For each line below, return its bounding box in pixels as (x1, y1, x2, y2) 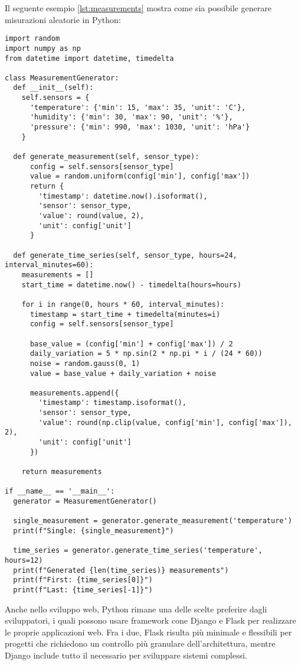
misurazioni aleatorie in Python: (5, 13, 121, 25)
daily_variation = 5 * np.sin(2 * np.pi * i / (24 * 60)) (30, 349, 263, 358)
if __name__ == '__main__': (5, 487, 115, 496)
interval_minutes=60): (5, 261, 94, 270)
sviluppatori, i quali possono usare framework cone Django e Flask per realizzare (5, 614, 296, 627)
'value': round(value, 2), (38, 212, 145, 220)
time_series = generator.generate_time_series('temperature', (13, 546, 263, 555)
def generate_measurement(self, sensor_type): (13, 153, 199, 161)
